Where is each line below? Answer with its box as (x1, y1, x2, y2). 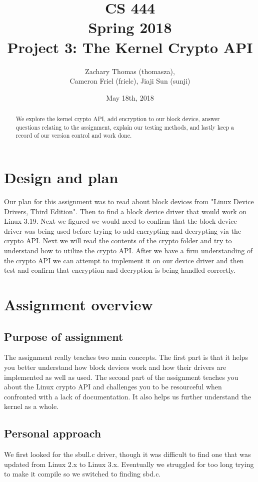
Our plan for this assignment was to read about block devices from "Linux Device (4, 196, 254, 206)
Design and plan (4, 167, 118, 188)
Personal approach (4, 425, 101, 441)
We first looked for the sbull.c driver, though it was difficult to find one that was (4, 449, 251, 459)
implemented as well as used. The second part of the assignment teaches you (4, 371, 238, 382)
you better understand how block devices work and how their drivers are (4, 361, 226, 372)
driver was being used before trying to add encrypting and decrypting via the (4, 225, 241, 236)
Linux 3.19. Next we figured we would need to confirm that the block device (4, 216, 237, 226)
